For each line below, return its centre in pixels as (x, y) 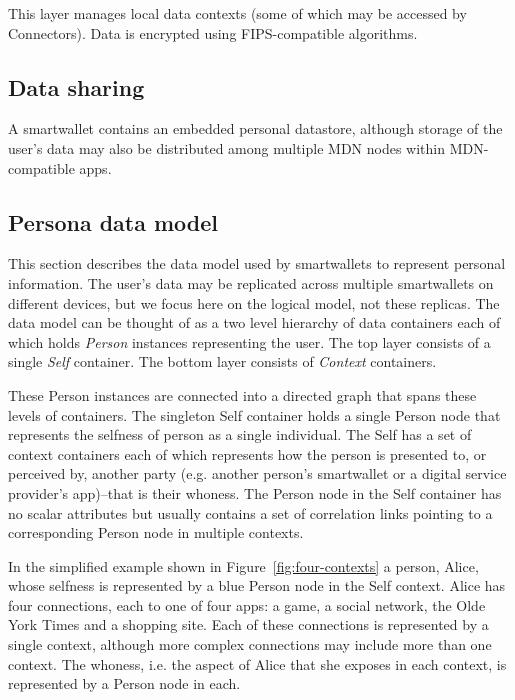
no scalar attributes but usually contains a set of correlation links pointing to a (250, 512)
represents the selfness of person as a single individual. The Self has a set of (240, 434)
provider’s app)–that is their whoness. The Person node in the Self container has (255, 492)
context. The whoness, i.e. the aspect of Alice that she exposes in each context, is (257, 663)
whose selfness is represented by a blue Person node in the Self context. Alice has (257, 585)
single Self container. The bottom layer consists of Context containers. (222, 361)
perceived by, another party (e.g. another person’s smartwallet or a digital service (257, 473)
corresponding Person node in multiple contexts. (156, 532)
